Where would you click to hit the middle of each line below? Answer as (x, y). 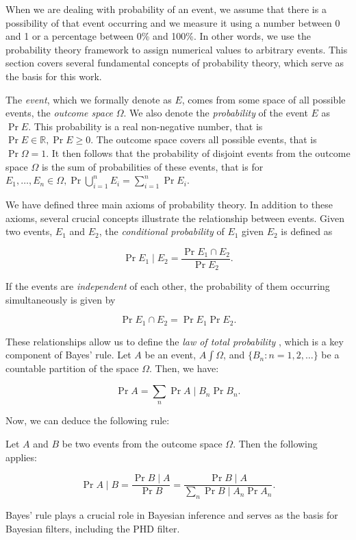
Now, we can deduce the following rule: (88, 420)
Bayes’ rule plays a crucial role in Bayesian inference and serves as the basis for (172, 515)
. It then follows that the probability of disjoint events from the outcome (198, 152)
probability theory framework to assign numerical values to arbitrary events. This (177, 49)
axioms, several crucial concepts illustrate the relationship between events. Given (175, 218)
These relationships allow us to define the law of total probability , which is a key (175, 341)
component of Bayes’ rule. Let (68, 355)
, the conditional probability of (162, 231)
